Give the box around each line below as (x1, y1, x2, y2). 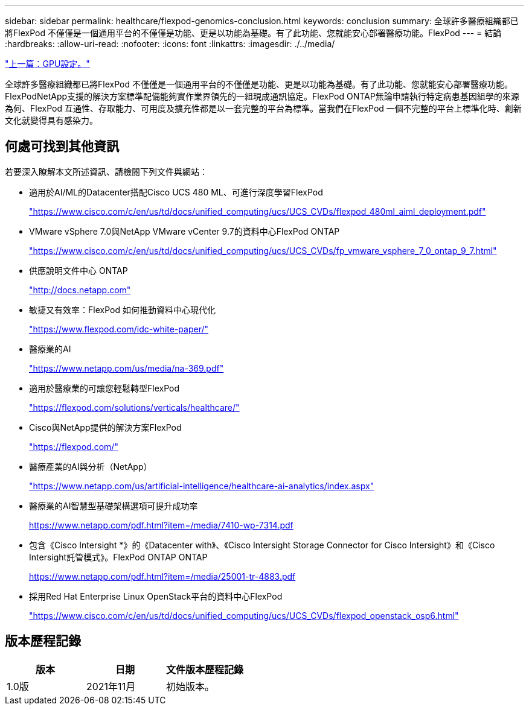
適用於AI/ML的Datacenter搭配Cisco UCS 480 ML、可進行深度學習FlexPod (29, 186, 323, 197)
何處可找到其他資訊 (5, 139, 119, 154)
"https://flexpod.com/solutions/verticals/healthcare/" (29, 402, 240, 413)
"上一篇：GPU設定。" (5, 59, 90, 69)
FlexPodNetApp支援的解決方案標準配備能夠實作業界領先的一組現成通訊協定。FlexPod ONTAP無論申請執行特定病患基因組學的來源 (5, 91, 519, 101)
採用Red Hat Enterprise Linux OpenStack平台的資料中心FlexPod (29, 591, 283, 601)
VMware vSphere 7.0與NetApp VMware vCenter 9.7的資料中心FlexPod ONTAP (29, 226, 340, 236)
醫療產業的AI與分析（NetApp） (29, 461, 152, 472)
